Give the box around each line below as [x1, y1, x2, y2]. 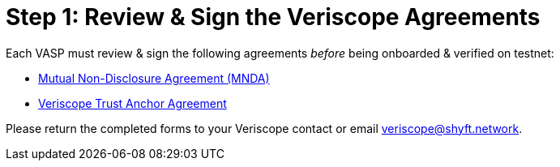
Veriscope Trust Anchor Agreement [38, 96, 227, 110]
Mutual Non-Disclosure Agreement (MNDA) [38, 71, 270, 85]
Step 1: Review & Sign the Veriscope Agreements [6, 3, 541, 31]
